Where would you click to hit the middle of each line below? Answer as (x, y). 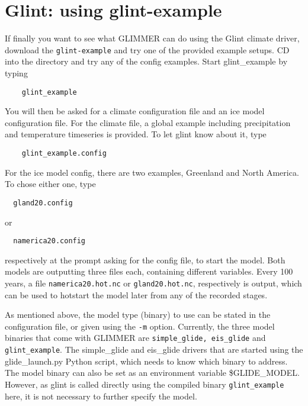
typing (16, 72)
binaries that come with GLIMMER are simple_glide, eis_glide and (135, 338)
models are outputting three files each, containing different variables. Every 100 (149, 271)
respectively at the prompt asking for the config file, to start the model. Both (145, 260)
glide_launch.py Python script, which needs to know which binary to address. (146, 361)
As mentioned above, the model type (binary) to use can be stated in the (138, 315)
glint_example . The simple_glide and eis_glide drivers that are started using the (154, 349)
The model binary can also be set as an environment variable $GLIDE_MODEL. (152, 373)
